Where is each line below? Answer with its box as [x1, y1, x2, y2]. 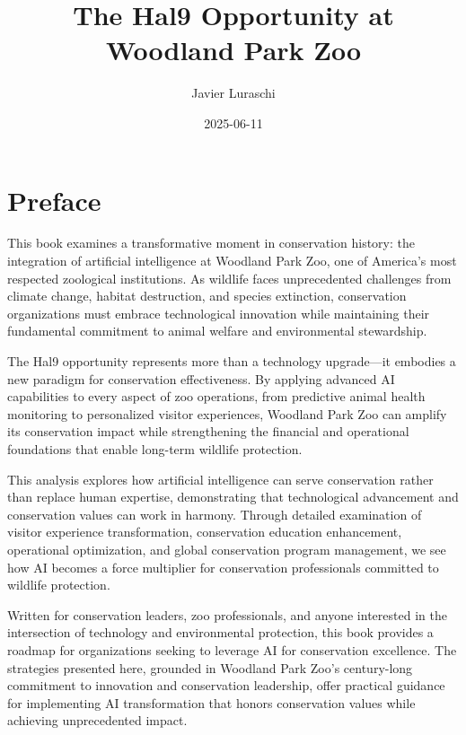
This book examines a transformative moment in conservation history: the [7, 233, 415, 252]
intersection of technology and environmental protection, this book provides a [7, 623, 434, 642]
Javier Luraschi [191, 83, 276, 102]
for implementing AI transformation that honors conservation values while [7, 693, 416, 712]
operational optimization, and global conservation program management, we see [7, 539, 446, 558]
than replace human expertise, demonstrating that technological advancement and [7, 487, 459, 506]
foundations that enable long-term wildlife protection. [7, 439, 303, 458]
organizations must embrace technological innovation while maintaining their [7, 303, 430, 322]
